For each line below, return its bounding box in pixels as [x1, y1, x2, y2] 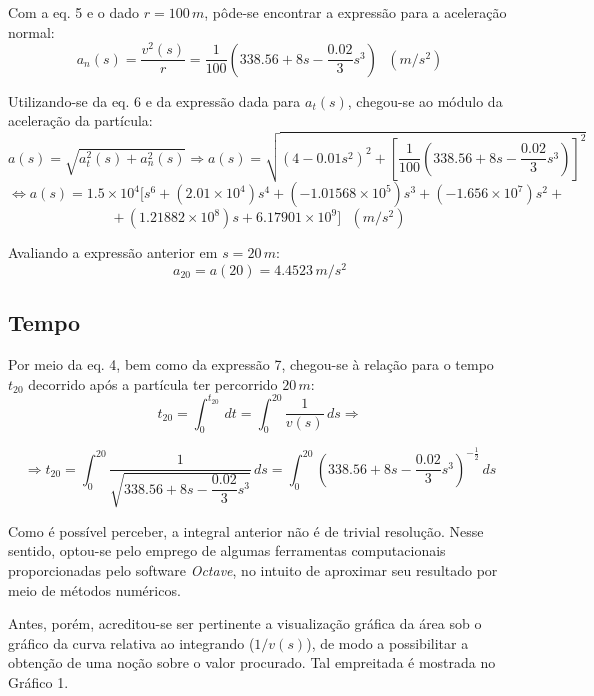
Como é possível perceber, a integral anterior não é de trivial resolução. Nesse [8, 520, 484, 541]
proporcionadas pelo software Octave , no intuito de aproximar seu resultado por [8, 559, 498, 580]
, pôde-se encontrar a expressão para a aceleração [204, 2, 507, 22]
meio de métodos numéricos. [8, 579, 181, 600]
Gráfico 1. [8, 671, 69, 692]
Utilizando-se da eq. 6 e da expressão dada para [8, 90, 301, 111]
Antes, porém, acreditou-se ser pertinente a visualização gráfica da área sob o [8, 613, 482, 634]
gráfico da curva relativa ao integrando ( [8, 632, 255, 653]
